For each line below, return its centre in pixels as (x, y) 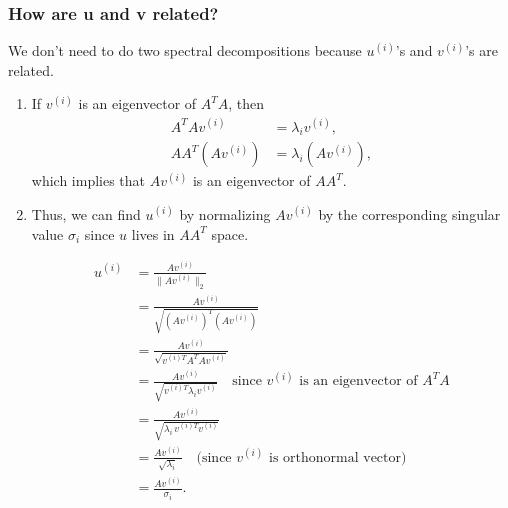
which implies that (88, 180)
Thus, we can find (86, 213)
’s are (481, 50)
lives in (153, 233)
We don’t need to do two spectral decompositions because (185, 50)
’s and (414, 50)
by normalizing (225, 213)
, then (246, 103)
